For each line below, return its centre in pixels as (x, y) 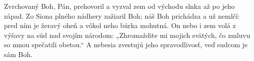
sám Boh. (18, 54)
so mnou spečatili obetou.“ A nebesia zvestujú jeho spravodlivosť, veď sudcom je (126, 45)
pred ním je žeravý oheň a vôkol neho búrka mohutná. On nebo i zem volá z (120, 25)
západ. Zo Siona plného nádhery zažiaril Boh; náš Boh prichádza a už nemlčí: (122, 15)
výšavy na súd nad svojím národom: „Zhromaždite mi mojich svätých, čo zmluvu (127, 35)
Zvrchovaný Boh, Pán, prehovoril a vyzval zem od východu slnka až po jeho (119, 6)
